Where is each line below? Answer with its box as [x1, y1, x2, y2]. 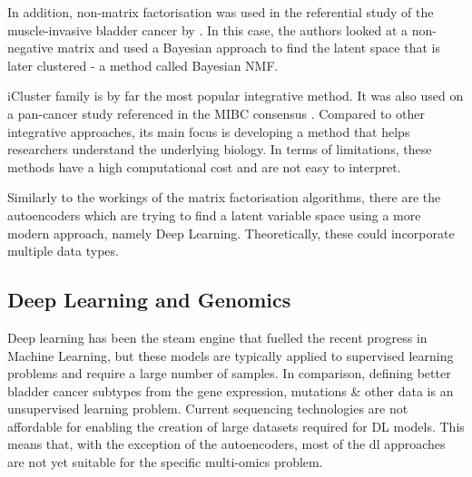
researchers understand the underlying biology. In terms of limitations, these [7, 140, 432, 159]
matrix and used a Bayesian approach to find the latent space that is [57, 38, 440, 57]
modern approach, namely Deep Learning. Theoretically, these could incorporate [7, 223, 455, 242]
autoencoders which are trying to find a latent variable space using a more [7, 205, 421, 224]
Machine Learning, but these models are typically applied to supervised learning [7, 346, 454, 365]
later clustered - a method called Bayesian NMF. [7, 55, 279, 74]
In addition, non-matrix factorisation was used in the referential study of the [7, 3, 434, 21]
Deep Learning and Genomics [7, 286, 291, 314]
